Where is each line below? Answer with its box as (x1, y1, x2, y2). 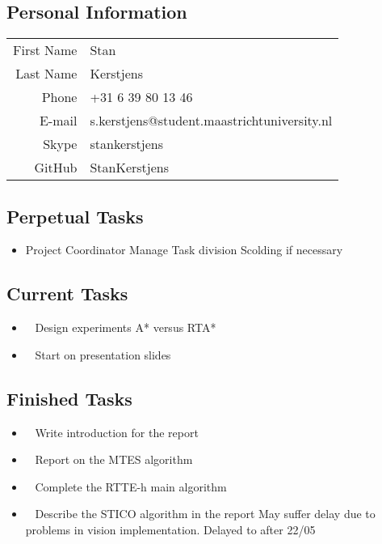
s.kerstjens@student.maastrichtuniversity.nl (90, 111, 333, 130)
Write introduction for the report (35, 423, 199, 440)
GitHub (34, 158, 78, 177)
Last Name (15, 64, 78, 83)
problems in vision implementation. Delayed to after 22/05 (25, 521, 316, 538)
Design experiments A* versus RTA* (35, 319, 216, 336)
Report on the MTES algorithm (35, 451, 193, 468)
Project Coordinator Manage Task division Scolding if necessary (25, 241, 343, 258)
